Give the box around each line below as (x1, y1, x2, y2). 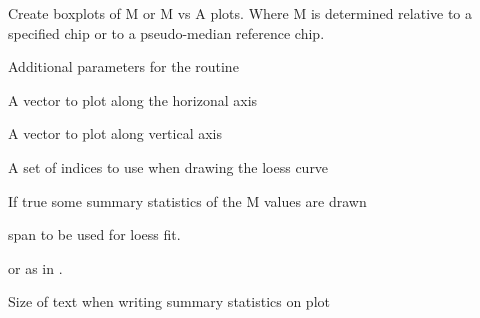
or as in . (8, 257, 63, 278)
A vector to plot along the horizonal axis (8, 89, 258, 110)
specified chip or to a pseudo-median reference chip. (8, 22, 325, 43)
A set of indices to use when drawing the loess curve (8, 156, 329, 177)
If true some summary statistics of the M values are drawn (8, 190, 367, 211)
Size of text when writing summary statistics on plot (8, 291, 330, 312)
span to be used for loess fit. (8, 224, 181, 245)
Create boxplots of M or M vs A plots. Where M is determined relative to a (8, 3, 473, 23)
